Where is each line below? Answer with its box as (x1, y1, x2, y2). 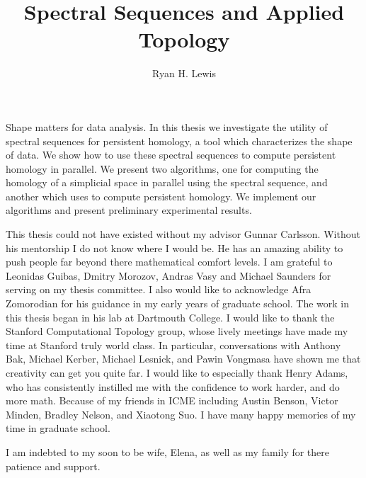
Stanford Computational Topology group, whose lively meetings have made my (6, 324, 348, 338)
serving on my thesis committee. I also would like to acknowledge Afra (6, 282, 311, 297)
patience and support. (6, 458, 101, 473)
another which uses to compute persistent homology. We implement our (6, 188, 316, 203)
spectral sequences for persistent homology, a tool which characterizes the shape (6, 133, 353, 148)
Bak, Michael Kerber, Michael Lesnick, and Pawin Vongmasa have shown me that (6, 351, 361, 366)
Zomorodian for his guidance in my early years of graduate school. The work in (6, 296, 350, 311)
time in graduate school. (6, 421, 110, 436)
